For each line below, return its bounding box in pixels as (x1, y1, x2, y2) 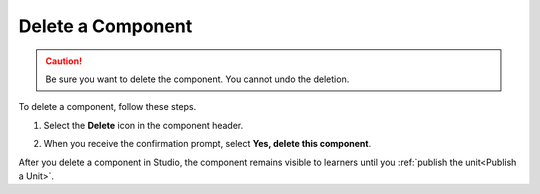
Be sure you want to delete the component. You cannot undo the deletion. (45, 73, 350, 85)
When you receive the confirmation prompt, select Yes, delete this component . (43, 138, 372, 150)
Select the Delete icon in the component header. (43, 119, 244, 131)
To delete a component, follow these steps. (18, 101, 197, 113)
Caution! (45, 55, 83, 67)
